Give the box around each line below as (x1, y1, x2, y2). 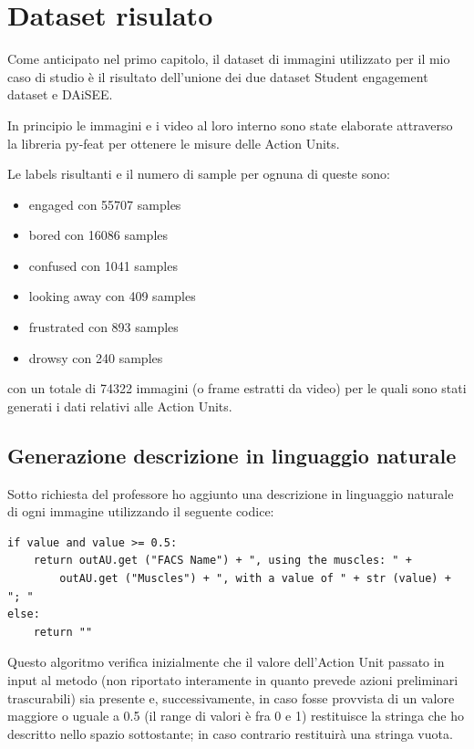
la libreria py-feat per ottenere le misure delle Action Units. (7, 133, 340, 152)
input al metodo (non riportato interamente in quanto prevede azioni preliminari (7, 670, 459, 689)
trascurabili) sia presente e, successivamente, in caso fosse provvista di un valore (7, 688, 455, 707)
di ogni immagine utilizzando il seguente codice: (7, 502, 274, 521)
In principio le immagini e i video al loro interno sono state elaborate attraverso (7, 115, 453, 134)
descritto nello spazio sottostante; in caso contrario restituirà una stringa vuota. (7, 723, 453, 743)
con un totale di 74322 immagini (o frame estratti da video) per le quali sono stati (7, 379, 467, 398)
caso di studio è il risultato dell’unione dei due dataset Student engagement (7, 67, 428, 86)
